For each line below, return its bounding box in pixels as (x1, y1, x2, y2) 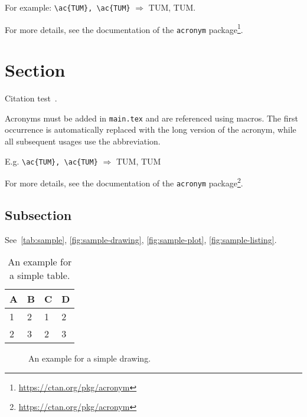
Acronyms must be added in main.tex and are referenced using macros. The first (5, 111, 298, 124)
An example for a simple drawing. (28, 352, 151, 365)
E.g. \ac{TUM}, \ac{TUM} (5, 155, 98, 167)
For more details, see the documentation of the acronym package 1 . (5, 21, 243, 35)
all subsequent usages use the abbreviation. (5, 134, 161, 147)
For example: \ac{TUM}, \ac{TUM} (5, 1, 130, 13)
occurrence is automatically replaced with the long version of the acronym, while (5, 123, 296, 136)
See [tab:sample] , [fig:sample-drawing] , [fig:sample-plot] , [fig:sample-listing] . (5, 233, 277, 245)
